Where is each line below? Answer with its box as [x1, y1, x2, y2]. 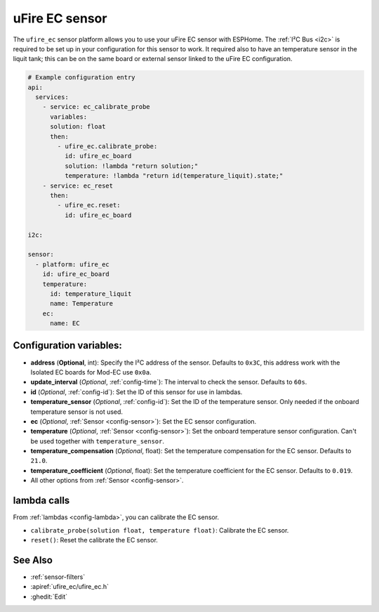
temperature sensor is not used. [30, 408, 123, 416]
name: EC [50, 320, 80, 327]
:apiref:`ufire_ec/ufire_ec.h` [30, 582, 109, 591]
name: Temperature [50, 299, 114, 308]
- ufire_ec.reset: [57, 201, 121, 209]
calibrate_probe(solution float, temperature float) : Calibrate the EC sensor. [30, 526, 289, 534]
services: [35, 93, 69, 101]
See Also [13, 554, 53, 566]
